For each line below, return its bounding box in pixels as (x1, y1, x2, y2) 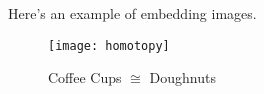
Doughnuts (149, 67, 216, 88)
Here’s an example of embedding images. (8, 3, 257, 23)
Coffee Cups (48, 67, 122, 88)
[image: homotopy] (48, 38, 170, 53)
